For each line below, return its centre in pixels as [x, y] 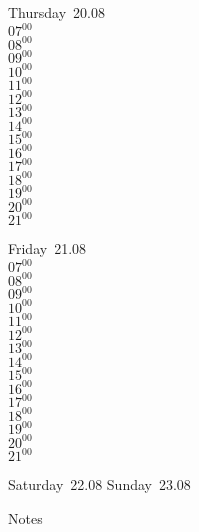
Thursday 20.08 [56, 12]
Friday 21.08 [47, 248]
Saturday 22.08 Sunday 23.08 [99, 484]
